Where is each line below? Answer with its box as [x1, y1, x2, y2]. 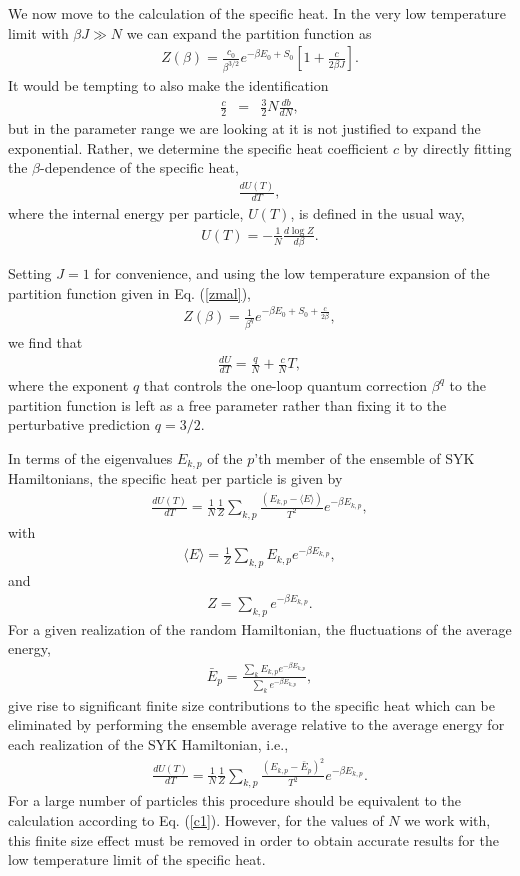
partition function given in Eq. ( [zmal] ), [8, 282, 251, 303]
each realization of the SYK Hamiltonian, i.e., [8, 734, 289, 755]
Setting [8, 263, 52, 284]
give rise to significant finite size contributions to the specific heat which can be [8, 694, 495, 715]
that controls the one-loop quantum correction [143, 374, 428, 395]
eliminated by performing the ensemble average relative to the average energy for [8, 714, 505, 735]
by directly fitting [403, 137, 512, 158]
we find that [8, 332, 83, 352]
